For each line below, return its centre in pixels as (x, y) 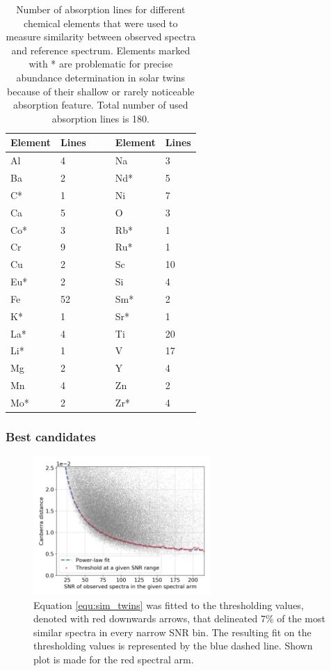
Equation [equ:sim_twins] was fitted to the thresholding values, (169, 605)
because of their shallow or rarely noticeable (101, 91)
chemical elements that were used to (101, 23)
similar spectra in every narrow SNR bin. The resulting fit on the (172, 632)
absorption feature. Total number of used (101, 105)
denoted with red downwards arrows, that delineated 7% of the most (179, 618)
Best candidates (51, 437)
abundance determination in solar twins (101, 77)
